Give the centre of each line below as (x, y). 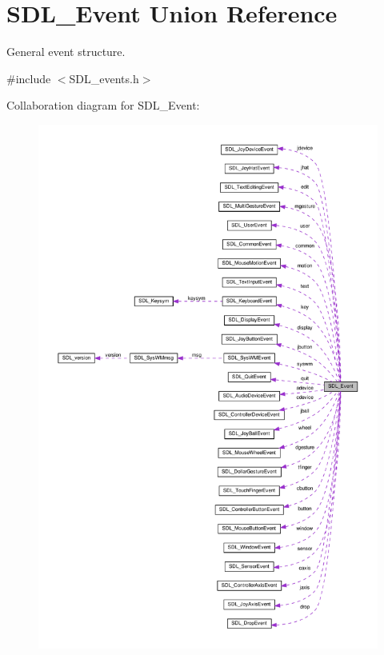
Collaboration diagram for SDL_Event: (103, 105)
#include (29, 78)
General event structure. (66, 52)
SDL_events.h (104, 78)
